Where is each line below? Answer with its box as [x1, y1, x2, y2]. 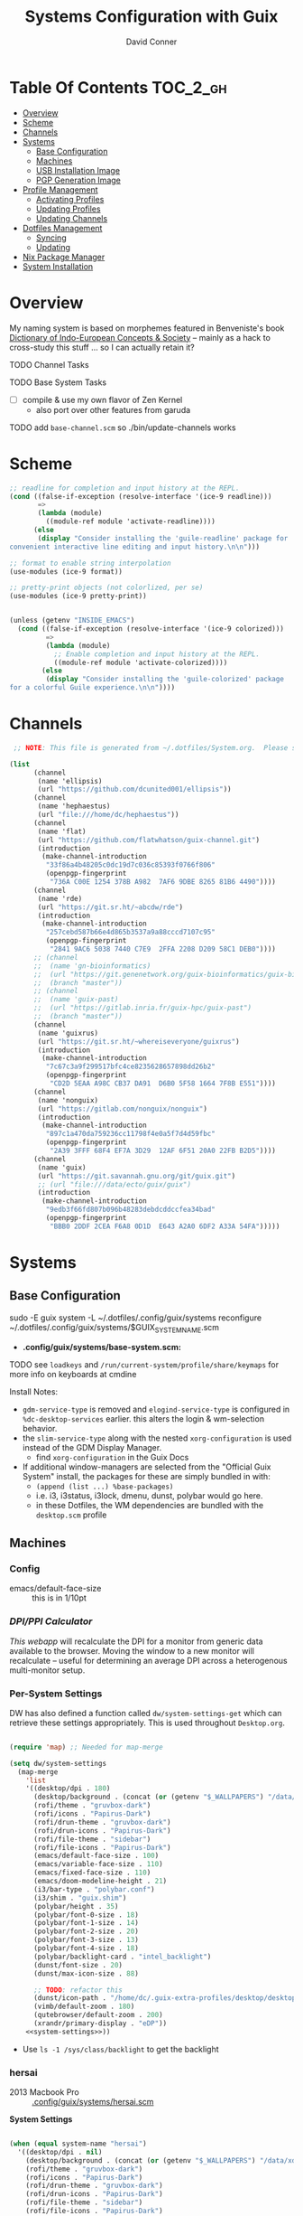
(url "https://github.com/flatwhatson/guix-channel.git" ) [37, 835, 260, 844]
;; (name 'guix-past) [32, 995, 119, 1004]
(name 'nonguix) [37, 1095, 99, 1104]
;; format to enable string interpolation [9, 559, 171, 568]
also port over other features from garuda [35, 404, 191, 415]
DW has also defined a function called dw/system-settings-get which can [9, 1707, 282, 1718]
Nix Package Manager [22, 251, 106, 262]
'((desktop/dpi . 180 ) [25, 1784, 111, 1793]
